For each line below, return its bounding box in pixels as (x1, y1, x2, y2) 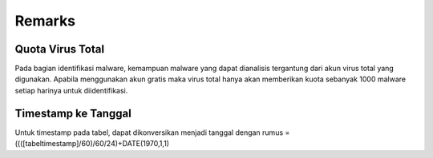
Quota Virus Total (14, 42, 104, 56)
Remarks (14, 12, 76, 30)
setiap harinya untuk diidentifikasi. (14, 85, 128, 95)
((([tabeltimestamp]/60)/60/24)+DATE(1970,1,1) (14, 139, 170, 148)
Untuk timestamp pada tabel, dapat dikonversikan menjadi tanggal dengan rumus (14, 128, 284, 137)
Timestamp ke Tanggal (14, 106, 132, 120)
